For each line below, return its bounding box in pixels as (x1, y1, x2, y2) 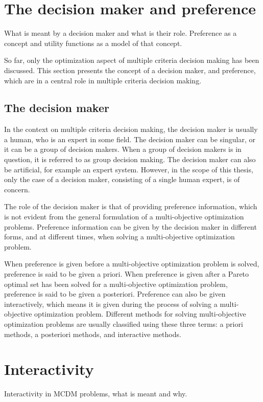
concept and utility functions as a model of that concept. (4, 37, 182, 48)
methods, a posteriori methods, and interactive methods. (4, 328, 181, 339)
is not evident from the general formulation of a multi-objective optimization (4, 211, 244, 222)
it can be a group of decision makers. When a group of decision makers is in (4, 144, 242, 154)
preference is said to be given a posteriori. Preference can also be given (4, 288, 226, 299)
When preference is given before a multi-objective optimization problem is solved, (4, 258, 259, 269)
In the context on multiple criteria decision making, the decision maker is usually (4, 124, 258, 135)
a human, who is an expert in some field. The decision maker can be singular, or (4, 133, 255, 144)
